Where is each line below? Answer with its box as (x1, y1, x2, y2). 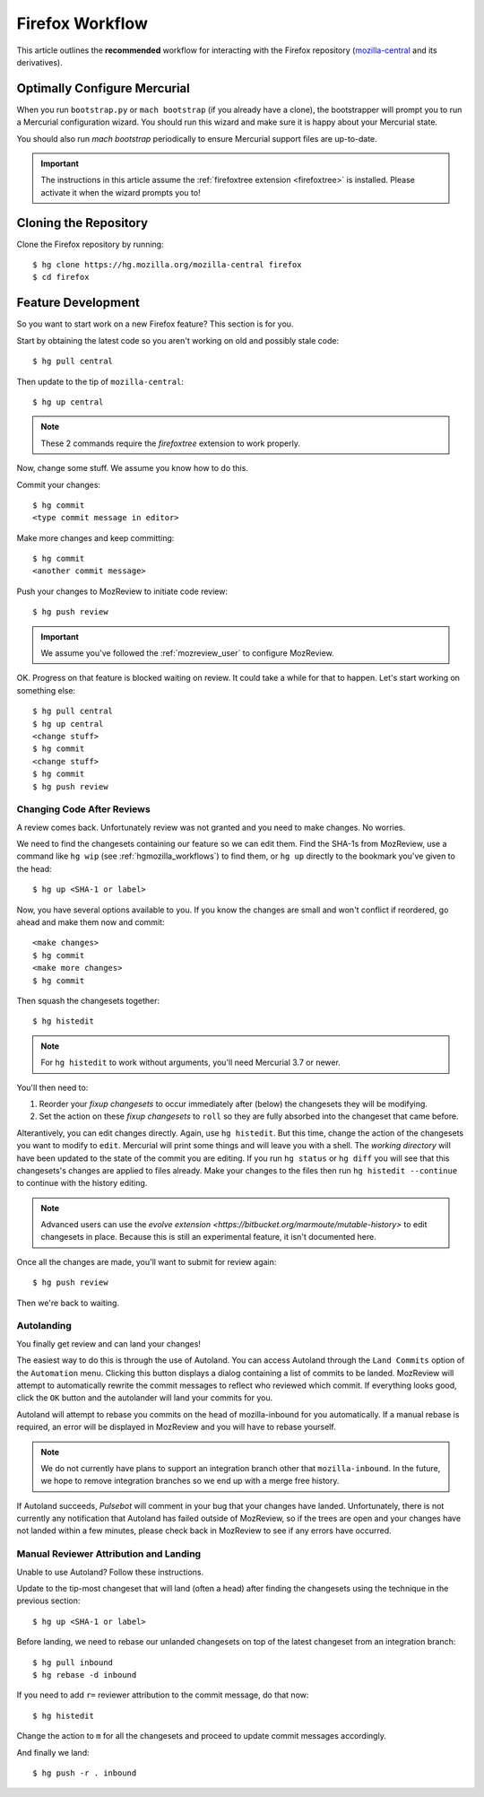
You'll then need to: (16, 1082, 89, 1093)
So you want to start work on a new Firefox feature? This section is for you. (16, 318, 294, 329)
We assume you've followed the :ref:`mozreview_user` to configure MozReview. (40, 648, 335, 659)
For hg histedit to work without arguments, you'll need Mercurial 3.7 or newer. (40, 1057, 341, 1068)
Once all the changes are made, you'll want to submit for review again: (16, 1256, 277, 1267)
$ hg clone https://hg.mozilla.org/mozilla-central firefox (32, 260, 302, 270)
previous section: (16, 1595, 81, 1606)
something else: (16, 685, 76, 695)
